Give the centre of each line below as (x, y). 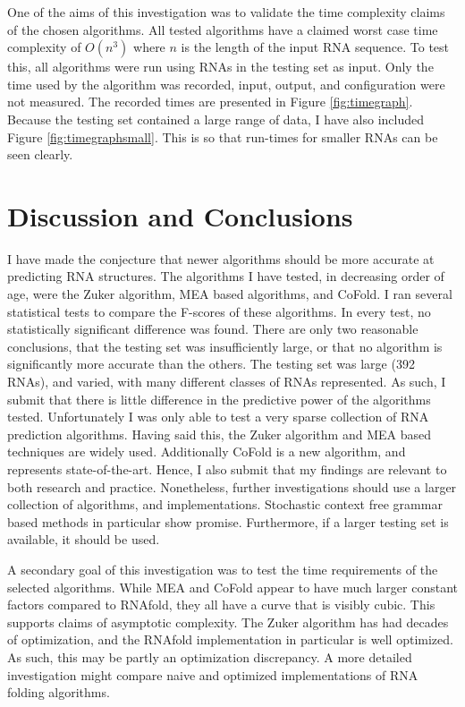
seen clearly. (40, 154)
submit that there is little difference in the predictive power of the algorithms (219, 399)
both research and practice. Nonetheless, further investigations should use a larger (232, 486)
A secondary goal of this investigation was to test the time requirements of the (223, 569)
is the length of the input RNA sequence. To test (315, 47)
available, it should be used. (84, 539)
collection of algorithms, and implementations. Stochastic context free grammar (225, 504)
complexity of (44, 47)
